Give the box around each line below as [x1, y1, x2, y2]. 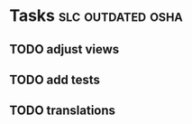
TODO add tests [9, 72, 101, 87]
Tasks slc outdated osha [9, 5, 183, 26]
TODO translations [9, 103, 115, 119]
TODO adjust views [9, 42, 120, 57]
